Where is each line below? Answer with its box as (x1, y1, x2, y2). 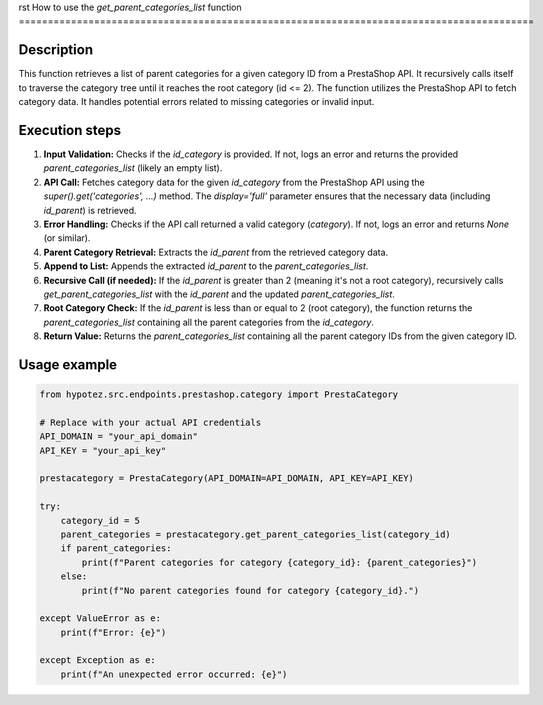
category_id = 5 (60, 515, 140, 526)
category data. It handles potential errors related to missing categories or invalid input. (18, 96, 375, 108)
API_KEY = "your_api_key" (39, 445, 167, 456)
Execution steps (18, 121, 122, 139)
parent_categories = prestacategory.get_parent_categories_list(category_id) (60, 528, 452, 540)
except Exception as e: (39, 655, 157, 666)
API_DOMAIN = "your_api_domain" (39, 431, 199, 442)
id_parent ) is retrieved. (43, 204, 137, 216)
